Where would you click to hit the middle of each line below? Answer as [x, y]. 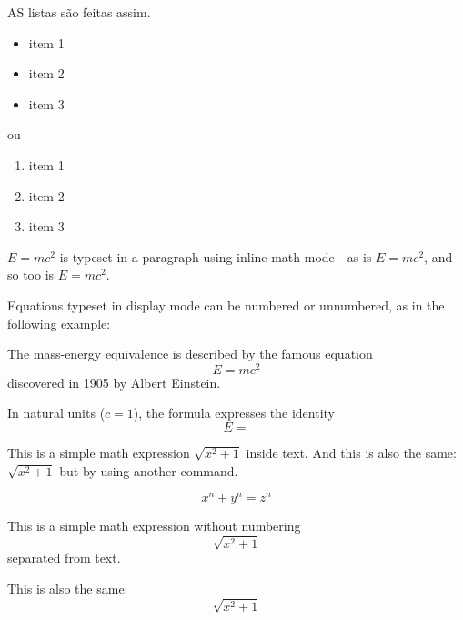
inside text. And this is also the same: [351, 452]
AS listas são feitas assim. [79, 12]
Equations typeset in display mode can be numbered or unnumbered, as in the [226, 305]
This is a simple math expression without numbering [154, 526]
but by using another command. [149, 470]
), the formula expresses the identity [234, 413]
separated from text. [64, 558]
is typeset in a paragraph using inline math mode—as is [216, 256]
